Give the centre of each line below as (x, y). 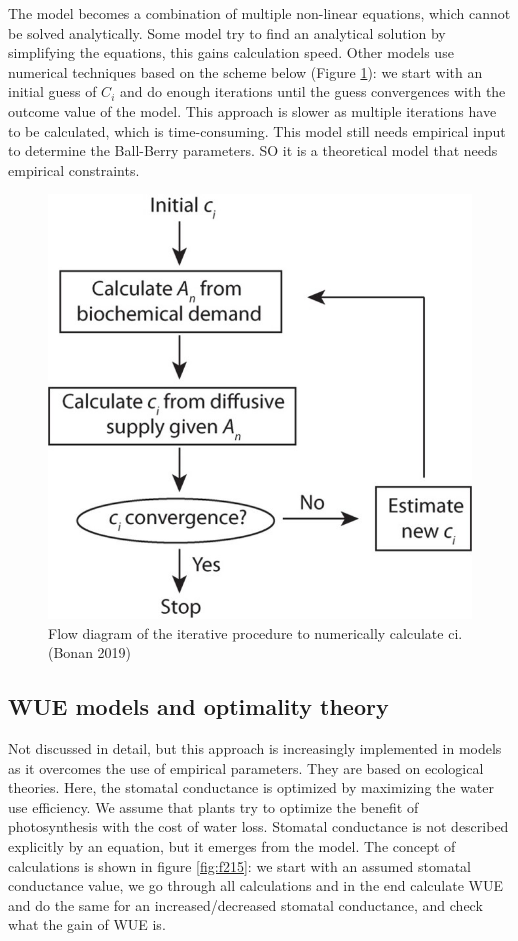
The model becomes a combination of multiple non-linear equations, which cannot (259, 13)
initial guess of (52, 91)
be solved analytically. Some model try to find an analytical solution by (227, 32)
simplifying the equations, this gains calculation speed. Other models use (231, 52)
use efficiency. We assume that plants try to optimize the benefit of (213, 806)
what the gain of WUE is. (87, 924)
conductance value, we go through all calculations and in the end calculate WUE (255, 885)
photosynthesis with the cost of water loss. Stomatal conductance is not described (258, 826)
